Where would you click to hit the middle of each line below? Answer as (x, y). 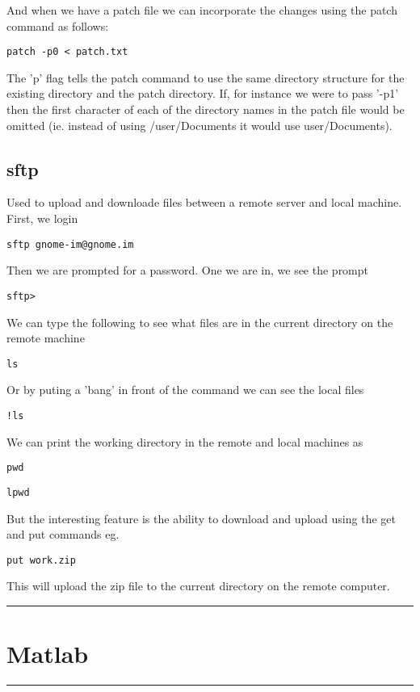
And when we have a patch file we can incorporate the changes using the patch (202, 10)
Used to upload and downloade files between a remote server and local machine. (204, 202)
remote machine (46, 338)
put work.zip (41, 560)
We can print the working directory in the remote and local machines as (185, 441)
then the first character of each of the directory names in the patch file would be (206, 109)
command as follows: (58, 25)
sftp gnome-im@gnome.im (70, 244)
